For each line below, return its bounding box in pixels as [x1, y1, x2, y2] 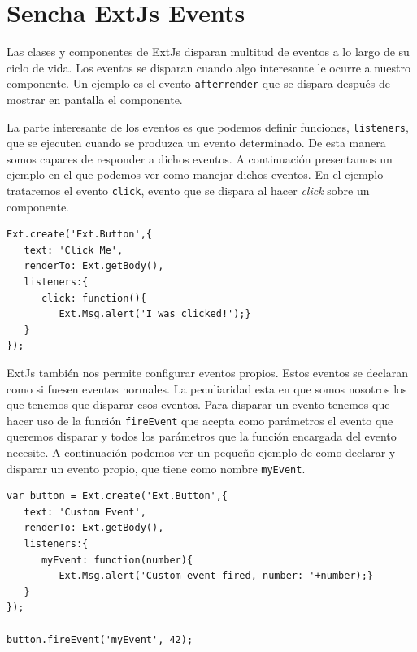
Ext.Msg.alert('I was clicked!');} [59, 308, 251, 320]
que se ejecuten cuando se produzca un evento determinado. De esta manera [7, 134, 386, 151]
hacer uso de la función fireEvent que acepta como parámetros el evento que [7, 411, 393, 428]
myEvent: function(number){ [41, 554, 193, 566]
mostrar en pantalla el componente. [7, 90, 183, 107]
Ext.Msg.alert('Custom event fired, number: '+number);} [59, 570, 374, 582]
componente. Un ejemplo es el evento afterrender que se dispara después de [7, 75, 390, 92]
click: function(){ [41, 292, 146, 304]
